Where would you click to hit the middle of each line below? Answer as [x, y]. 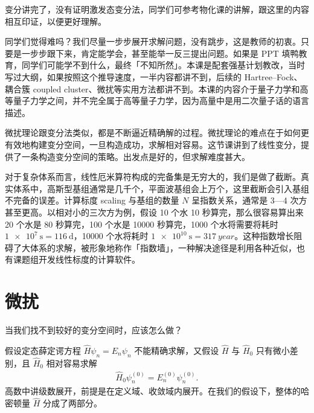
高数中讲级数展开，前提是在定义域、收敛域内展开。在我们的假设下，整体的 [153, 391]
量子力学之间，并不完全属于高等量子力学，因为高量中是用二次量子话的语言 [161, 101]
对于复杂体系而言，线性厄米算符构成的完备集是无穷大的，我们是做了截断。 [153, 177]
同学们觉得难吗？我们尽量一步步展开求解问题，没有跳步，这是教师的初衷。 [153, 41]
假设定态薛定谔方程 [43, 350]
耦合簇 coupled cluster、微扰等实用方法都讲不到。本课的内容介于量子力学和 [152, 88]
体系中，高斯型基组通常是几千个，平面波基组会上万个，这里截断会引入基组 [161, 188]
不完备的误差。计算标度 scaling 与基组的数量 [92, 200]
